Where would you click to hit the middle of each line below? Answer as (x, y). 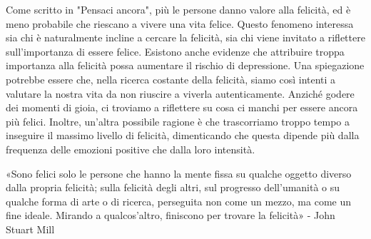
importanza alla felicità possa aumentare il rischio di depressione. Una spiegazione (185, 65)
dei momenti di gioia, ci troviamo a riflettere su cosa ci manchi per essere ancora (182, 107)
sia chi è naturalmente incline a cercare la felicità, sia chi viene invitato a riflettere (185, 37)
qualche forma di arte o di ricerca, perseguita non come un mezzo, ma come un (178, 201)
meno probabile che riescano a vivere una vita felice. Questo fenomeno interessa (180, 23)
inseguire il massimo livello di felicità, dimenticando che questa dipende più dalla (183, 135)
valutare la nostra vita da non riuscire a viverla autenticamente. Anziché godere (180, 93)
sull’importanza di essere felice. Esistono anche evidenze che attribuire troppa (175, 51)
